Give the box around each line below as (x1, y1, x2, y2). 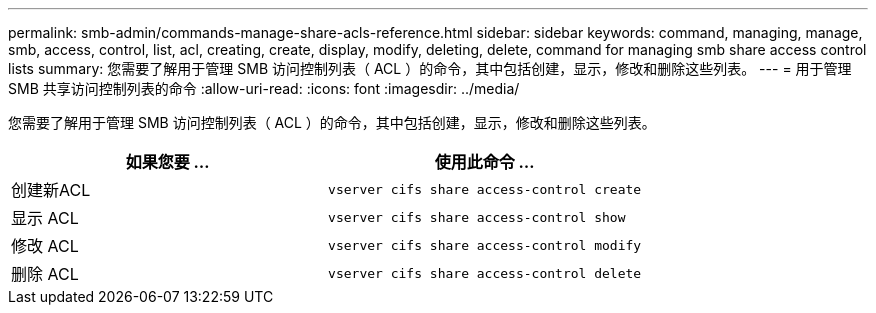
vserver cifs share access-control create (328, 181, 642, 197)
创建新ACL (11, 180, 91, 200)
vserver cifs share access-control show (328, 209, 626, 225)
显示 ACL (11, 208, 79, 228)
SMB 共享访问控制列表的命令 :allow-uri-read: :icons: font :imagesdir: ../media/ (8, 80, 520, 97)
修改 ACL (11, 236, 79, 256)
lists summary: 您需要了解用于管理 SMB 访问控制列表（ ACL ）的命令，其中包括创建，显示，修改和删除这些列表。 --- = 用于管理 (8, 60, 852, 77)
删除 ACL (11, 264, 79, 284)
